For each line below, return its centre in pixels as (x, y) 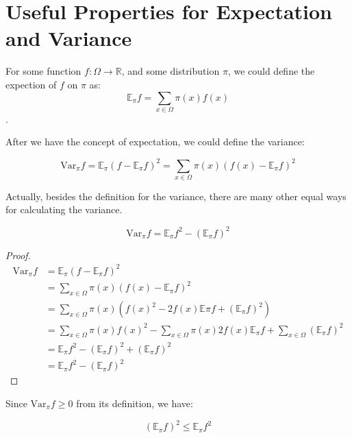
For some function (43, 71)
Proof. (18, 255)
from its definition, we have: (135, 403)
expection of (31, 84)
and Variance (69, 38)
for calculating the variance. (64, 209)
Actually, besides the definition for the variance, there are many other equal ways (176, 196)
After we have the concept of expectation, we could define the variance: (155, 142)
